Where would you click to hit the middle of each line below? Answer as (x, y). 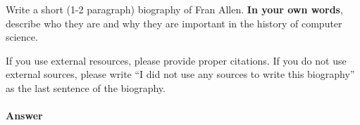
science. (22, 37)
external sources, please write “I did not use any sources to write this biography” (180, 74)
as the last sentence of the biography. (86, 87)
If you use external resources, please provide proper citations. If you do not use (176, 60)
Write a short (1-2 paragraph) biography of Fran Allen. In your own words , (174, 9)
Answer (24, 116)
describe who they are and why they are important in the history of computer (174, 23)
